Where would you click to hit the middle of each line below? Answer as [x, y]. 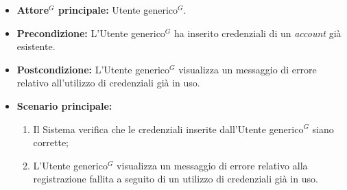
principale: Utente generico [118, 10]
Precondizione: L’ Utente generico [91, 33]
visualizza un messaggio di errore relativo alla [212, 165]
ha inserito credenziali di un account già [258, 33]
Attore [33, 10]
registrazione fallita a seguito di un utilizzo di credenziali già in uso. [176, 179]
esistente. [36, 46]
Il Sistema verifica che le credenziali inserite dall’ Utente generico [168, 129]
